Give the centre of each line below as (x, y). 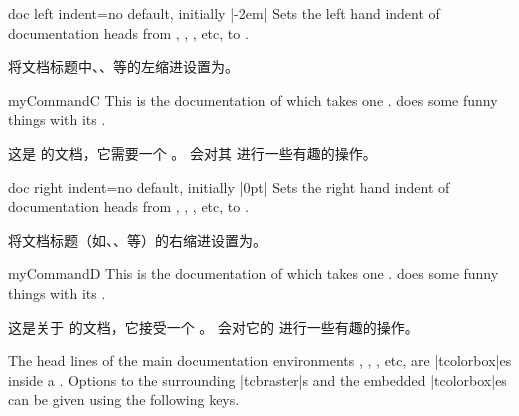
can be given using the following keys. (124, 399)
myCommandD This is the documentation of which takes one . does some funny (253, 273)
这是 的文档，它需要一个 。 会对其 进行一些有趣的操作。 (192, 152)
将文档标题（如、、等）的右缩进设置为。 (137, 239)
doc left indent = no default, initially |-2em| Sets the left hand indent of (224, 13)
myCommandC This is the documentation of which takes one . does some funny (253, 99)
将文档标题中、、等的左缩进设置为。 (123, 66)
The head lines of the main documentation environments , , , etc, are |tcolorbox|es (260, 360)
